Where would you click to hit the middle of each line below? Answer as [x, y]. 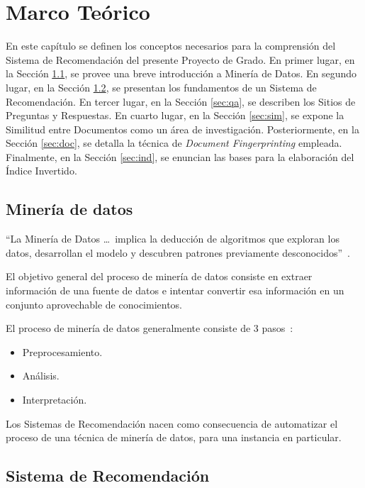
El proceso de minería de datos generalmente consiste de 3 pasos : [150, 328]
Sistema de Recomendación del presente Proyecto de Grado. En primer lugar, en [180, 59]
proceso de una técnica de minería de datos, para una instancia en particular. [174, 437]
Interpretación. [55, 400]
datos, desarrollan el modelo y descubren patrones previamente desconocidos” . [178, 252]
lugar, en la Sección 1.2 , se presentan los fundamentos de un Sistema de [161, 87]
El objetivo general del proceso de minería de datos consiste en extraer [159, 276]
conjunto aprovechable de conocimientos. [94, 304]
